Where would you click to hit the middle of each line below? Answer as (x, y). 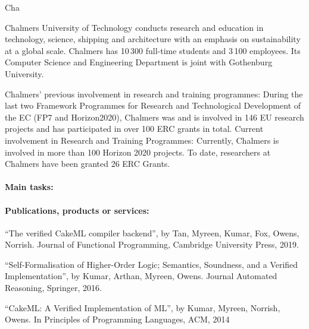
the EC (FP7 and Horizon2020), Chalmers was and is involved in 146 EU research (154, 117)
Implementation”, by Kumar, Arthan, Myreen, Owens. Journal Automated (141, 276)
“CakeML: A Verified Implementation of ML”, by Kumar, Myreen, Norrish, (143, 307)
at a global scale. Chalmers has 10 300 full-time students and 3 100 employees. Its (153, 50)
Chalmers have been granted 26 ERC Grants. (88, 164)
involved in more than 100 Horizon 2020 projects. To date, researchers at (138, 152)
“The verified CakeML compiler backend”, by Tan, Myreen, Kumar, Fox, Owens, (152, 232)
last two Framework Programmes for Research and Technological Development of (153, 105)
